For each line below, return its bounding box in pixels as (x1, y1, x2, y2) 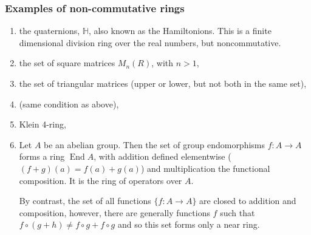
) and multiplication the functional (140, 162, 270, 174)
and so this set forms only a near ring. (117, 218, 260, 231)
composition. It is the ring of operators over (19, 174, 182, 186)
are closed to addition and (199, 194, 296, 207)
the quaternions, (19, 24, 80, 37)
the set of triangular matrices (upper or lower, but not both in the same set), (19, 77, 307, 89)
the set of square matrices (19, 56, 115, 69)
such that (220, 206, 255, 219)
